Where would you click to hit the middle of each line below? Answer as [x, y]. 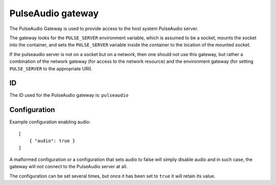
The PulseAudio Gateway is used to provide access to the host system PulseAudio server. [104, 29]
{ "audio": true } [52, 141]
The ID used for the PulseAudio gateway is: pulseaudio [69, 95]
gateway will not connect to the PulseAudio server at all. [68, 167]
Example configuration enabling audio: [50, 122]
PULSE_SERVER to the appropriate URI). [51, 68]
